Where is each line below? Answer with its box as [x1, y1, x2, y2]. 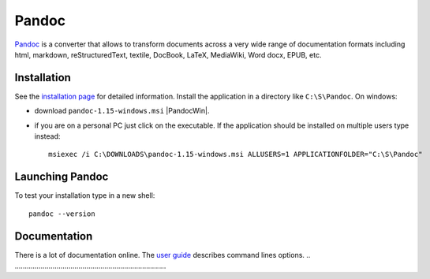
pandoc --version [28, 209, 95, 218]
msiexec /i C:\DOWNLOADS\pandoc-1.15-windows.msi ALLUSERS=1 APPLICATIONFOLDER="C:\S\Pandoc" [48, 150, 423, 159]
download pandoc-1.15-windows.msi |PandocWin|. [34, 106, 210, 116]
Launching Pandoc [14, 170, 109, 184]
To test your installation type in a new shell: [14, 191, 155, 200]
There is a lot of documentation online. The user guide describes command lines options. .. [14, 250, 311, 259]
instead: [34, 132, 61, 141]
